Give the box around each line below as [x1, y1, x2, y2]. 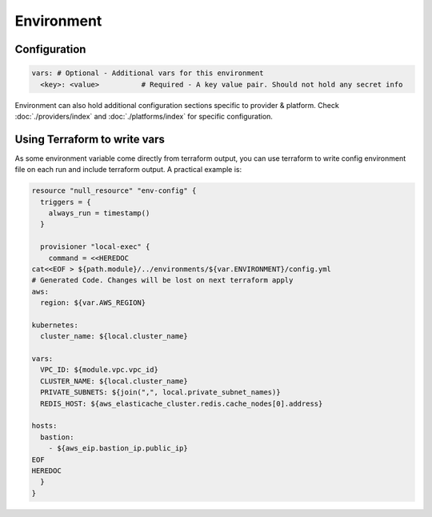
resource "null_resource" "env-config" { [31, 186, 197, 195]
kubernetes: [31, 320, 79, 330]
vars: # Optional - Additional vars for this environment [31, 69, 264, 78]
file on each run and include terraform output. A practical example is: [14, 165, 242, 174]
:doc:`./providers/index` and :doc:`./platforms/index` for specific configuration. [14, 111, 274, 121]
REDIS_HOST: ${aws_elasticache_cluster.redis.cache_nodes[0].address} [40, 399, 323, 408]
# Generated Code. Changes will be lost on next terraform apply [31, 276, 294, 285]
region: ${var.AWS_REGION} [40, 299, 146, 307]
